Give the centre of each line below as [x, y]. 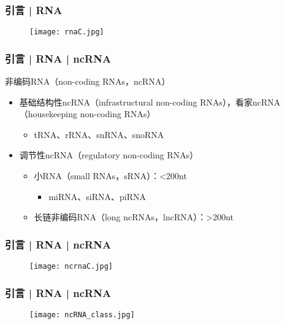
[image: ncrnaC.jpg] [71, 267]
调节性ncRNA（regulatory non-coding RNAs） [109, 155]
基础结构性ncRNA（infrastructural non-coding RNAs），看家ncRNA [150, 102]
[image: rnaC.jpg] [67, 32]
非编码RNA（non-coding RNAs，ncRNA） [88, 81]
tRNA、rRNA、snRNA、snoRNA [99, 134]
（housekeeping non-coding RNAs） [87, 114]
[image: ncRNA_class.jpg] [82, 314]
